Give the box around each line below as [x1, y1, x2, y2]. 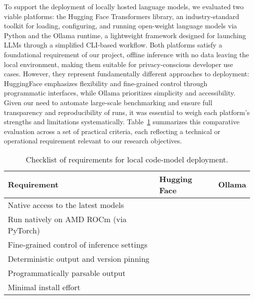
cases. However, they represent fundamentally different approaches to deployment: [4, 69, 250, 79]
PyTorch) [8, 224, 40, 236]
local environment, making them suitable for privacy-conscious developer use [4, 59, 233, 69]
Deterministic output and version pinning [8, 253, 149, 264]
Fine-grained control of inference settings [8, 238, 148, 250]
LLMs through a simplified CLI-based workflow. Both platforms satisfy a [4, 40, 222, 50]
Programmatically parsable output [8, 267, 126, 278]
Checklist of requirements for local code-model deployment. [25, 153, 229, 165]
